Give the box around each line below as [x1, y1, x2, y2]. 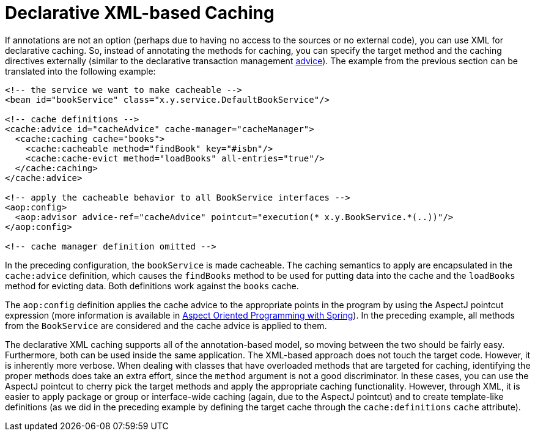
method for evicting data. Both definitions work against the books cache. [5, 280, 299, 291]
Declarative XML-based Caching [5, 2, 275, 23]
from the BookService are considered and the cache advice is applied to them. [5, 320, 327, 331]
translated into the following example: [5, 65, 156, 76]
